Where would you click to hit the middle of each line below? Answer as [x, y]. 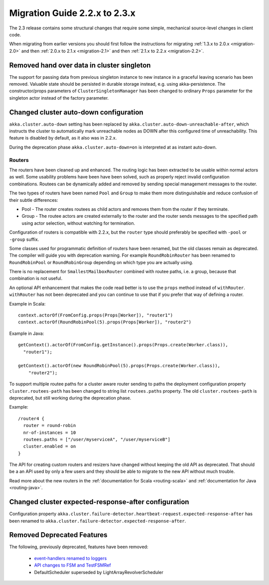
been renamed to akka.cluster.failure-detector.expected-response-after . [98, 521]
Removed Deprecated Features [58, 535]
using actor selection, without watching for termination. [78, 223]
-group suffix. [24, 239]
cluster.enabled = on [50, 446]
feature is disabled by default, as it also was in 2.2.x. [63, 138]
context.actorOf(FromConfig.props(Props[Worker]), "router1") [96, 315]
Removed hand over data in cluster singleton [80, 65]
